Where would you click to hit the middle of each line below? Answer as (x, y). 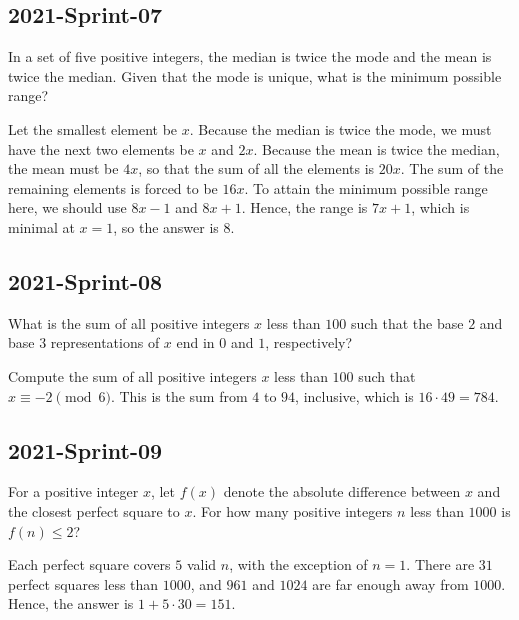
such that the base (407, 322)
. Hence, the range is (304, 207)
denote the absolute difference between (342, 491)
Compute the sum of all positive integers (132, 375)
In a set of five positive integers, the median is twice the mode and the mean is (250, 56)
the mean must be (63, 168)
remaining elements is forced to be (113, 187)
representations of (105, 342)
